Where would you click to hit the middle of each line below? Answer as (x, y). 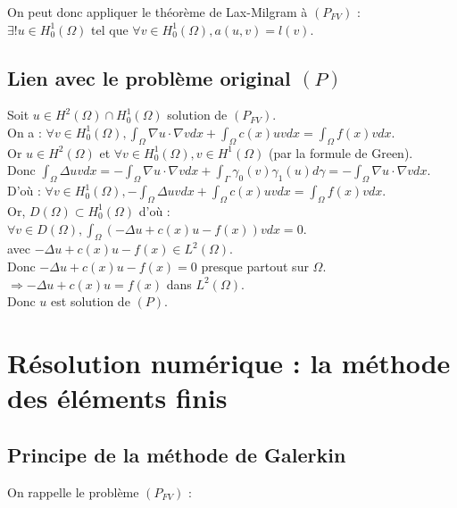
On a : (25, 132)
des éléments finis (117, 398)
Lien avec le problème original (149, 77)
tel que (110, 29)
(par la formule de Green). (341, 152)
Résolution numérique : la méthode (229, 362)
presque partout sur (255, 266)
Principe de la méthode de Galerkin (177, 454)
